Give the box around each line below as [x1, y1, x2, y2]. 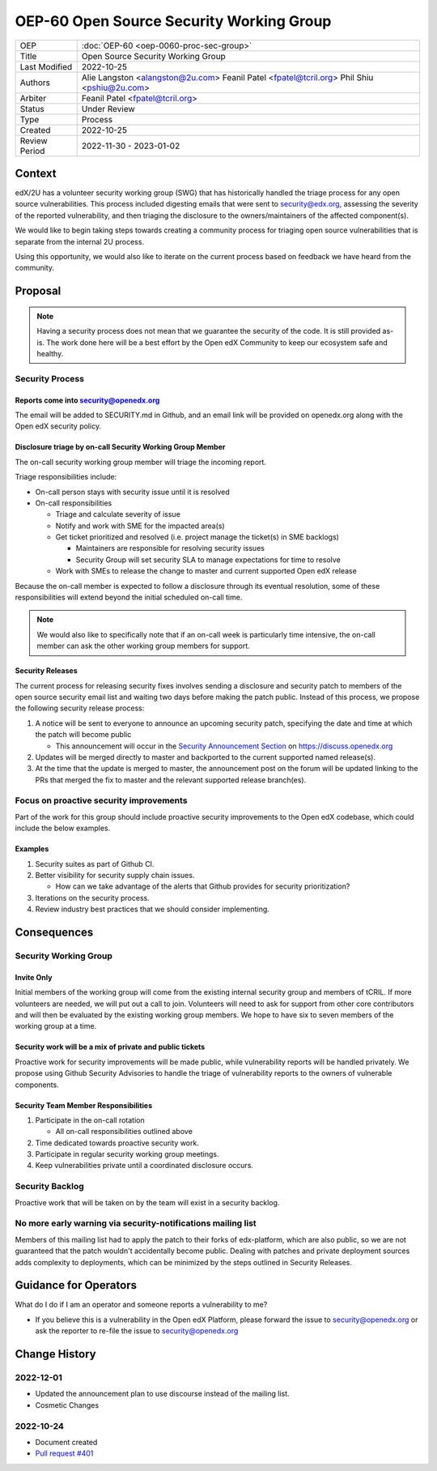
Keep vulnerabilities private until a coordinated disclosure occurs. [35, 1161, 254, 1170]
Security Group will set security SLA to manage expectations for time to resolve [75, 555, 342, 565]
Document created [35, 1437, 98, 1447]
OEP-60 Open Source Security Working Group [15, 12, 332, 30]
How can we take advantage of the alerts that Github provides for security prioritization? [55, 881, 350, 891]
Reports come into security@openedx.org [15, 395, 160, 405]
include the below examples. [15, 823, 111, 834]
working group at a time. [15, 1021, 97, 1031]
